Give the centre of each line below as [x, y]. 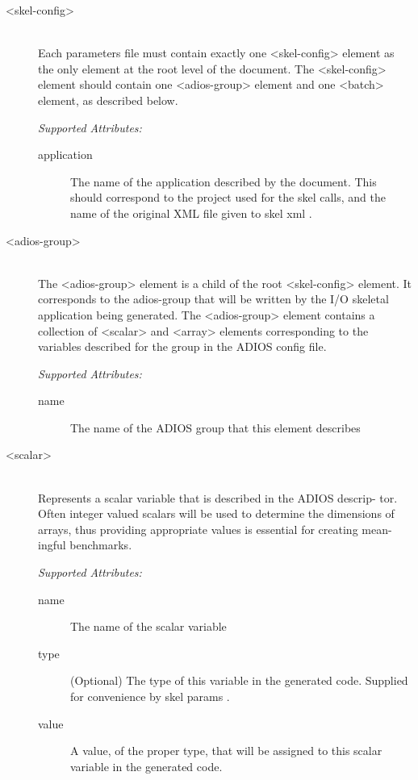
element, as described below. [108, 100]
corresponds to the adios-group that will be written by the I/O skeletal [213, 299]
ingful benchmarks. [85, 545]
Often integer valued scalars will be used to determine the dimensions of [216, 513]
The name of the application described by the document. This [224, 181]
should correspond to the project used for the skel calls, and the [228, 197]
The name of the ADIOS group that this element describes [215, 427]
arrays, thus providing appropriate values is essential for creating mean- [215, 529]
